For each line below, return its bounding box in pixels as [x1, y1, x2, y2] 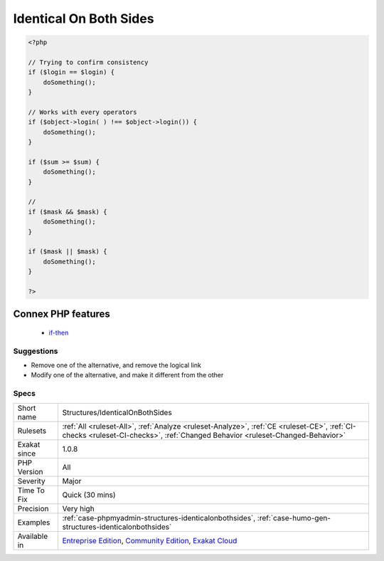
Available [17, 531, 48, 541]
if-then [48, 328, 69, 337]
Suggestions [13, 346, 58, 356]
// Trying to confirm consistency [28, 58, 149, 66]
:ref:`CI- [329, 421, 356, 431]
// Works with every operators [28, 108, 138, 116]
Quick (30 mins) [62, 490, 117, 500]
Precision [17, 503, 49, 513]
